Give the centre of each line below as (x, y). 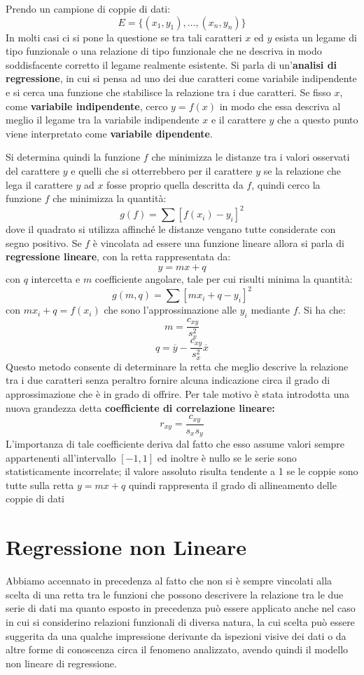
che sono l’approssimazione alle (170, 310)
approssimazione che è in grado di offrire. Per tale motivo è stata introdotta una (178, 393)
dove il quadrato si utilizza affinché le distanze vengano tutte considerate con (171, 229)
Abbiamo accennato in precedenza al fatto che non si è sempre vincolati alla (169, 581)
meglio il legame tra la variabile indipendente (103, 120)
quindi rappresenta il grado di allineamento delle (232, 484)
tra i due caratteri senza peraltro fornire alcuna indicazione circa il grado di (168, 380)
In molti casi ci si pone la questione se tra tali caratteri (124, 37)
